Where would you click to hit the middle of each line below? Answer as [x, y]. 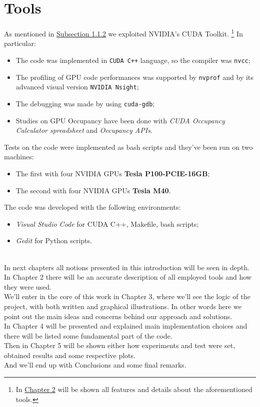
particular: [20, 43]
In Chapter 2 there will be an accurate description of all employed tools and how [128, 277]
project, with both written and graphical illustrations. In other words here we [123, 306]
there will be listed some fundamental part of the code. [88, 335]
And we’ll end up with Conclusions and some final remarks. [95, 365]
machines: [19, 157]
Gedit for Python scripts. [54, 240]
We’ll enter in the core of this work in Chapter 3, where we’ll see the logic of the [127, 296]
